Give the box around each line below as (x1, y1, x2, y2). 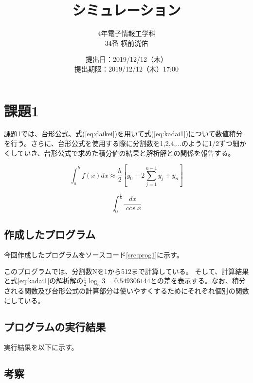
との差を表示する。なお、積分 (150, 275, 246, 286)
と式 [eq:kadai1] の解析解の (4, 275, 84, 286)
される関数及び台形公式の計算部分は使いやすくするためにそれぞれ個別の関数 (4, 286, 249, 296)
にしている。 (4, 295, 45, 305)
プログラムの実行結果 (4, 319, 106, 334)
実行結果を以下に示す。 (4, 342, 78, 352)
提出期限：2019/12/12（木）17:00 (74, 63, 179, 73)
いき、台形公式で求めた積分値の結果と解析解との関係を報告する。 (24, 147, 235, 158)
